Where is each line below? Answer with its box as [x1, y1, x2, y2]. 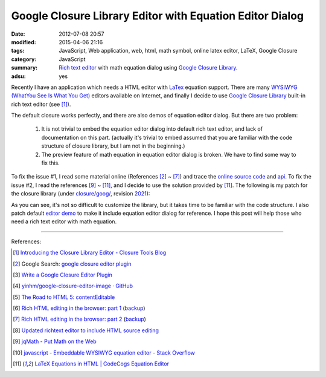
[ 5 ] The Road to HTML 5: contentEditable [13, 293, 115, 301]
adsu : [11, 73, 27, 80]
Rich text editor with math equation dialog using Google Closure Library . [59, 64, 238, 71]
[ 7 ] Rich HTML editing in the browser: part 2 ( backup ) [13, 315, 146, 323]
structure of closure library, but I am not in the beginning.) [41, 142, 185, 149]
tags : [11, 47, 25, 54]
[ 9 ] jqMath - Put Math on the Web [13, 338, 97, 345]
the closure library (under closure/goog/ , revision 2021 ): [11, 190, 150, 197]
